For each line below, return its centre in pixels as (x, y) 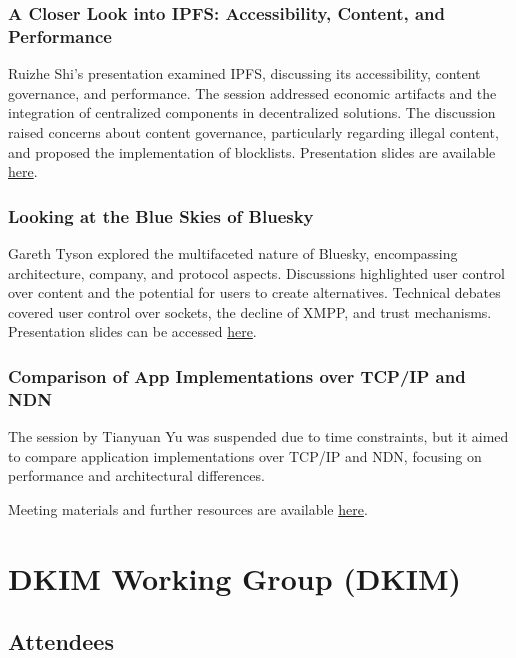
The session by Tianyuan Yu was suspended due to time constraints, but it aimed (258, 436)
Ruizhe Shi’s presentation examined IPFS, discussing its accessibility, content (244, 73)
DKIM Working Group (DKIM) (234, 577)
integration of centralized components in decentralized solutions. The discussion (252, 112)
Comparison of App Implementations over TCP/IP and (237, 375)
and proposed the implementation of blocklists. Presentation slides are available (252, 151)
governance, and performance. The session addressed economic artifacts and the (252, 92)
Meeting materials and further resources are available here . (188, 508)
